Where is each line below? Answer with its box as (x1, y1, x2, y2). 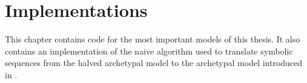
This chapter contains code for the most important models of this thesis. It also (5, 33, 300, 45)
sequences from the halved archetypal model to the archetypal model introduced (5, 56, 303, 69)
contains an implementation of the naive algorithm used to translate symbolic (5, 44, 293, 57)
